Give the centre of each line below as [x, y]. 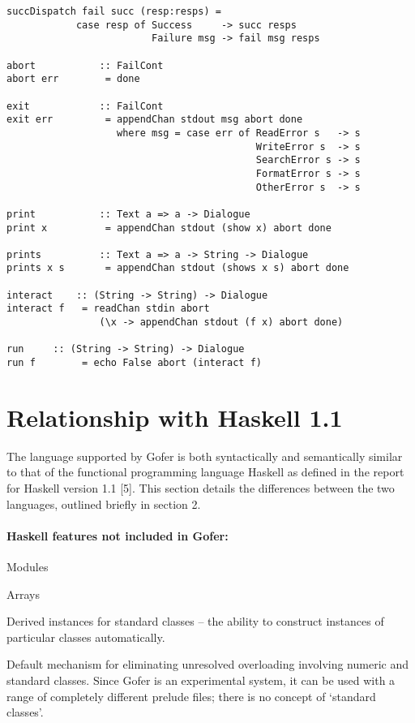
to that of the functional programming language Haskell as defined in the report [205, 472]
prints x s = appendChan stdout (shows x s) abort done [178, 268]
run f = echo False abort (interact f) [134, 363]
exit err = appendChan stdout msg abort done [155, 120]
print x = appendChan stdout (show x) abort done [169, 228]
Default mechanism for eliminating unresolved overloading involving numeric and [207, 664]
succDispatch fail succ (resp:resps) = [114, 11]
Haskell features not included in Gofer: [118, 535]
